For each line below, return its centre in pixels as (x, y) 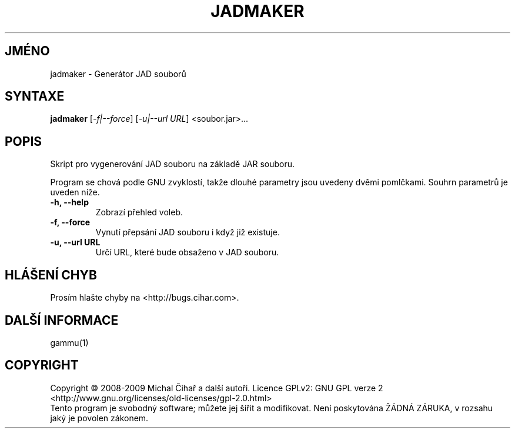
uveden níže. (75, 192)
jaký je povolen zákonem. (99, 418)
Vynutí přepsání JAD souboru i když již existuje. (188, 232)
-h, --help (69, 202)
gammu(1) (69, 342)
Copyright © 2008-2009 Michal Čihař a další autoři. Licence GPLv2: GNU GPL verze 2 (217, 388)
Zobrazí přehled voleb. (139, 212)
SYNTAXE (35, 96)
